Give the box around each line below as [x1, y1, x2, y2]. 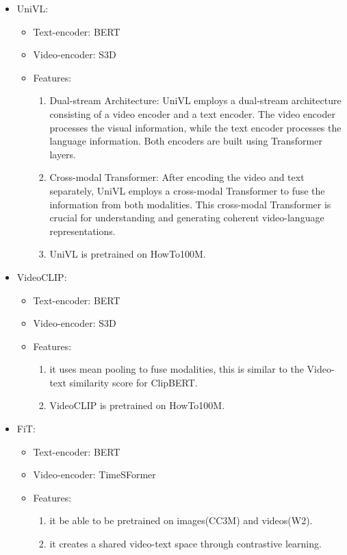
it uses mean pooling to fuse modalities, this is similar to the [49, 362, 304, 376]
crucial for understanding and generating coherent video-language [49, 210, 324, 225]
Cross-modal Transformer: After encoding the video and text [49, 170, 305, 184]
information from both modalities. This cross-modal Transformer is [49, 197, 331, 211]
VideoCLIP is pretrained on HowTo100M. [49, 398, 225, 412]
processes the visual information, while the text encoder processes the [49, 120, 342, 134]
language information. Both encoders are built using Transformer [49, 134, 322, 148]
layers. [49, 147, 77, 161]
